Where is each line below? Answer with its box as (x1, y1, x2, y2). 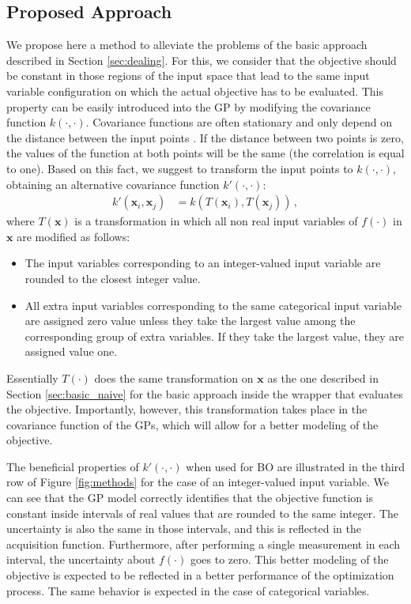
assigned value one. (25, 343, 118, 360)
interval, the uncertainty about (6, 551, 156, 568)
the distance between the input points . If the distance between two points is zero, (6, 129, 404, 145)
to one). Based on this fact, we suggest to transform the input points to (6, 160, 353, 176)
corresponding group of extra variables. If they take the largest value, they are (25, 327, 405, 344)
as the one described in (267, 369, 379, 386)
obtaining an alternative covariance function (6, 176, 220, 192)
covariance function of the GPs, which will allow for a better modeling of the (6, 416, 379, 432)
